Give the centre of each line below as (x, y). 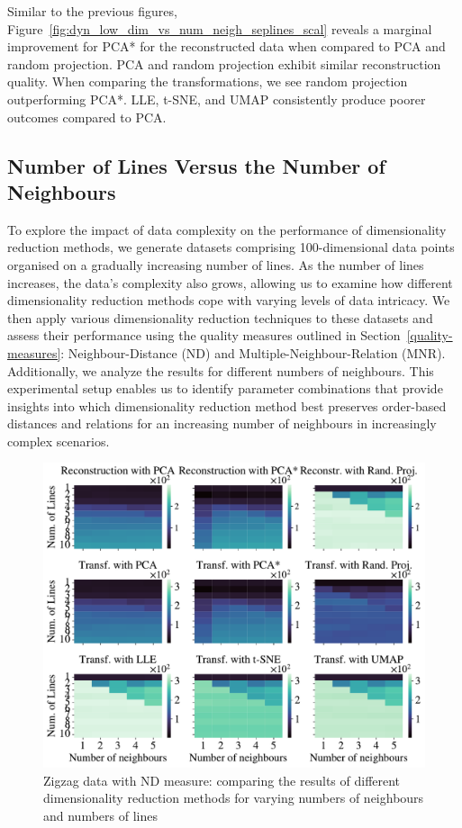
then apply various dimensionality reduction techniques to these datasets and (220, 317)
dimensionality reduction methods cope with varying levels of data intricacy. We (229, 300)
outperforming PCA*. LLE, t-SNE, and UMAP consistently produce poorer (217, 99)
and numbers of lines (100, 815)
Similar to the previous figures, (92, 11)
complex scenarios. (59, 441)
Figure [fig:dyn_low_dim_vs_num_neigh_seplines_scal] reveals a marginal (220, 28)
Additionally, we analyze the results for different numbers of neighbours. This (221, 370)
